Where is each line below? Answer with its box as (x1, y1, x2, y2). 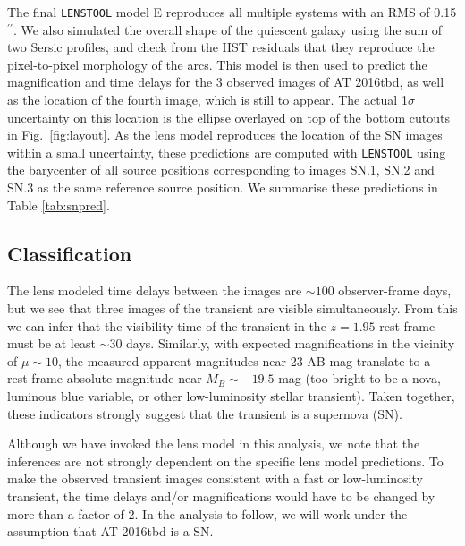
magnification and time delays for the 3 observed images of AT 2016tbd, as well (7, 73, 444, 91)
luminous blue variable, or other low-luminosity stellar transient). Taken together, (7, 387, 455, 405)
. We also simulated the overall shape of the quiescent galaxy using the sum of (13, 20, 443, 38)
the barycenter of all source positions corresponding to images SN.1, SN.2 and (7, 160, 435, 179)
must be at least (7, 334, 96, 353)
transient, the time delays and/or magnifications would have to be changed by (7, 486, 435, 505)
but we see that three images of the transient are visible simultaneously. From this (7, 299, 458, 318)
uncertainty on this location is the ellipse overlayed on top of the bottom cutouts (7, 107, 451, 126)
